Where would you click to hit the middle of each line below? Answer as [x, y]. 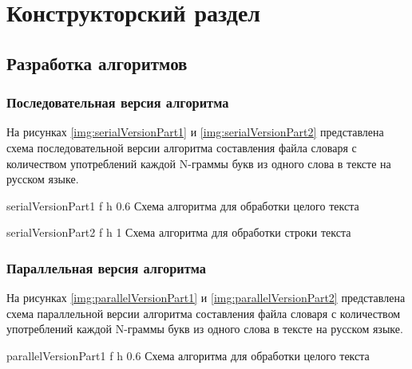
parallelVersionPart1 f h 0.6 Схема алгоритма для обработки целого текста [188, 355]
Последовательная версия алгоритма [118, 102]
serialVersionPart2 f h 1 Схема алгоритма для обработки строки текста [179, 232]
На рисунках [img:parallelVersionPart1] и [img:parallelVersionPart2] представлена [206, 298]
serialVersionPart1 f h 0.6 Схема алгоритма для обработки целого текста [183, 205]
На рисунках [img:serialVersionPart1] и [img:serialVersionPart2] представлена [195, 132]
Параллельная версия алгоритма [106, 267]
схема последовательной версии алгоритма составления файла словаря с [182, 147]
